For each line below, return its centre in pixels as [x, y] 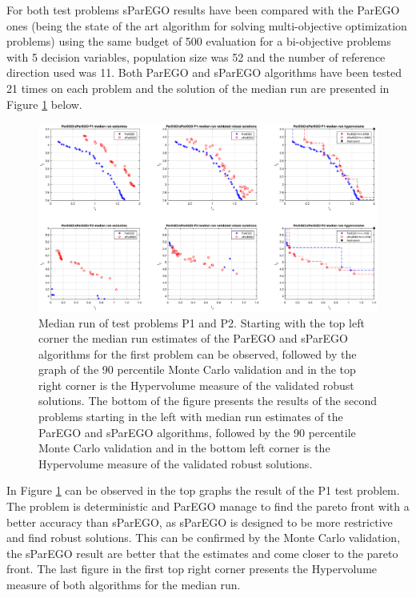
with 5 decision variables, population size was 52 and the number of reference [196, 56]
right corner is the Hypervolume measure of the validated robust [196, 385]
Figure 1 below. [44, 104]
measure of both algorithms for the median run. [124, 585]
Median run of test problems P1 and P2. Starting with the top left [202, 322]
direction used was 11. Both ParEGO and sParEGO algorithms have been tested [204, 72]
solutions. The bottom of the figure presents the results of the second [208, 401]
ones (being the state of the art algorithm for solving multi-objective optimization [207, 25]
